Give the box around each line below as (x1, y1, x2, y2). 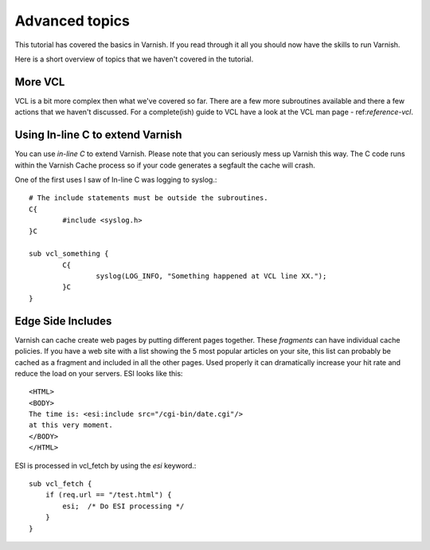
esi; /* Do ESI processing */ (62, 501, 185, 510)
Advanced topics (14, 12, 131, 29)
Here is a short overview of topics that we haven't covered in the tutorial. (14, 54, 254, 64)
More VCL (14, 75, 65, 88)
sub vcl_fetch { (29, 479, 92, 489)
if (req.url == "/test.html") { (45, 490, 172, 500)
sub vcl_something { (29, 249, 109, 258)
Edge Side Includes (14, 314, 112, 328)
